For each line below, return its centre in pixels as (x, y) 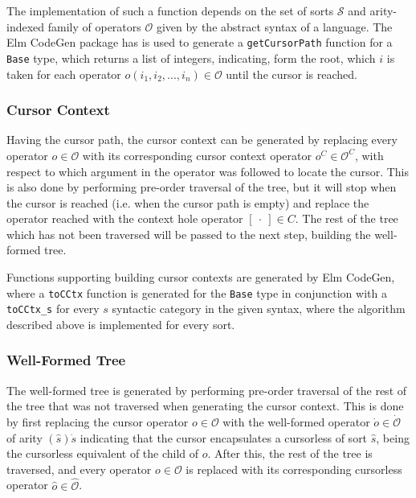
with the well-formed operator (296, 421)
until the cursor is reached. (292, 74)
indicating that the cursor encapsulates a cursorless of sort (224, 437)
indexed (26, 26)
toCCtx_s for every (53, 309)
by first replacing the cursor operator (98, 421)
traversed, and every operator (79, 469)
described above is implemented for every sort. (121, 324)
